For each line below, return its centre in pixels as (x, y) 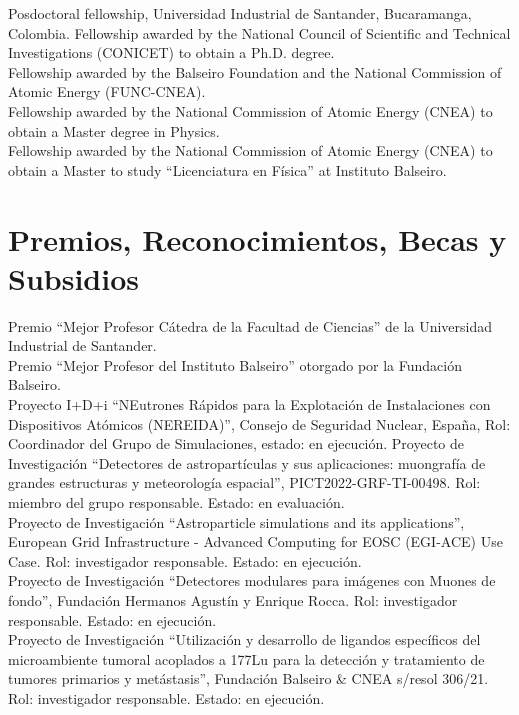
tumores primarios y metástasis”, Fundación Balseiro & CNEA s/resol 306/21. (248, 678)
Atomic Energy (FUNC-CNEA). (107, 91)
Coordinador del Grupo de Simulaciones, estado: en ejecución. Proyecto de (236, 443)
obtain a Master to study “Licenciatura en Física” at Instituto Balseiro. (227, 169)
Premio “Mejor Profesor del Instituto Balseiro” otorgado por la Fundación (235, 364)
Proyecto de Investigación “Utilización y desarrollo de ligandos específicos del (244, 639)
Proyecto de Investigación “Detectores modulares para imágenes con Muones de (252, 580)
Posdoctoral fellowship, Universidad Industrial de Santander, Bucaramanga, (240, 13)
